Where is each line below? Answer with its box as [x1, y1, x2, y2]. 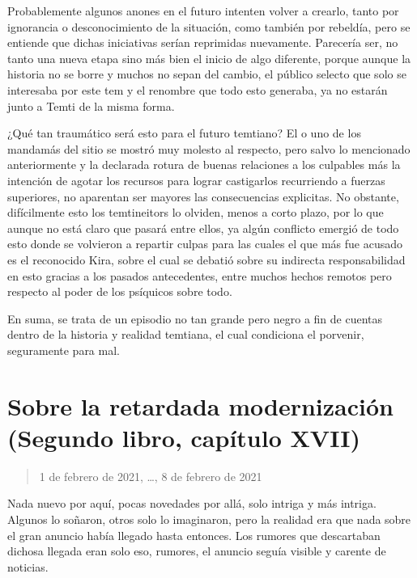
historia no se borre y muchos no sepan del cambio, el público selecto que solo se [7, 65, 406, 82]
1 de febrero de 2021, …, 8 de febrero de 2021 [39, 467, 262, 484]
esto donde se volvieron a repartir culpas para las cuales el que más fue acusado [7, 235, 402, 252]
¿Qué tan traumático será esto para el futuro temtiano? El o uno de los [7, 124, 361, 141]
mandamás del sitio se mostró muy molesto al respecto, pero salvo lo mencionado [7, 140, 411, 157]
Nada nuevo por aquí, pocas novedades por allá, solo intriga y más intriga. [7, 495, 377, 512]
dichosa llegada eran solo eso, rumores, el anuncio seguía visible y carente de [7, 542, 386, 559]
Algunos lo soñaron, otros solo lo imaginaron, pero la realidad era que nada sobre [7, 510, 411, 527]
